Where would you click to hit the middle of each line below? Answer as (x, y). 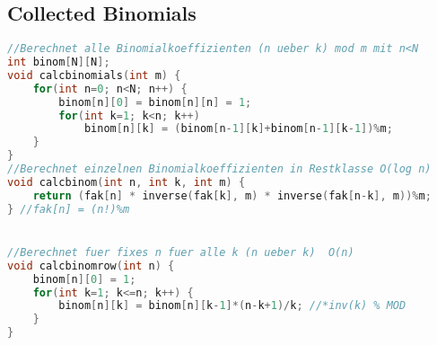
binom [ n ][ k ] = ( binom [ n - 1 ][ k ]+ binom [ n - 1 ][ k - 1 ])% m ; (238, 129)
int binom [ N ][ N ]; (59, 62)
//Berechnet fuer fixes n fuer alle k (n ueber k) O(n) (181, 252)
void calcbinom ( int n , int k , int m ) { (127, 182)
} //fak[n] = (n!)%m (69, 209)
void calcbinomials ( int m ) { (94, 75)
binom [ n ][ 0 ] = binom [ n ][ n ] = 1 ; (155, 102)
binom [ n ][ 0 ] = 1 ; (84, 279)
